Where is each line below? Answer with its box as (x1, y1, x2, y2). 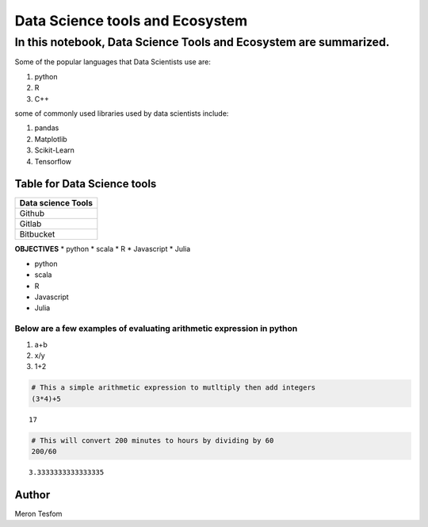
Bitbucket (19, 229, 55, 240)
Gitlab (19, 218, 42, 229)
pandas (34, 123, 59, 133)
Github (19, 208, 45, 219)
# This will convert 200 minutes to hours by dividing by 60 (31, 436, 274, 444)
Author (14, 488, 51, 502)
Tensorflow (34, 156, 71, 166)
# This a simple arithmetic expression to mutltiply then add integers (31, 383, 316, 392)
